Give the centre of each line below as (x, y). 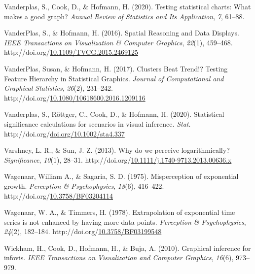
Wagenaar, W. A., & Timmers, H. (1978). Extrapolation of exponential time (120, 212)
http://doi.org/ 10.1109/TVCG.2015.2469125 (71, 52)
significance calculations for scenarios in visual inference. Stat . (97, 123)
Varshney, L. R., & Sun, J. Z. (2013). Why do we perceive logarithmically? (117, 150)
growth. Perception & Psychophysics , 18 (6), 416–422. (84, 186)
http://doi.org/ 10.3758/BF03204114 (58, 195)
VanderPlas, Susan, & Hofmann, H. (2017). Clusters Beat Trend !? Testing (116, 68)
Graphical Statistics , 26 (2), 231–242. (58, 88)
